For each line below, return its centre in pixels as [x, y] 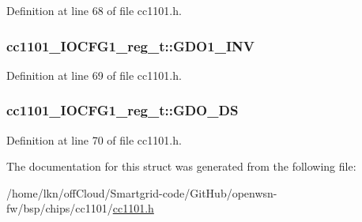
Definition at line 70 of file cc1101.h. [94, 139]
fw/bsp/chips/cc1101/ [60, 208]
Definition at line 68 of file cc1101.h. [94, 10]
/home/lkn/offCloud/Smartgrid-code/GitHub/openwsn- [142, 192]
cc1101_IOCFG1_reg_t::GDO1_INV [130, 45]
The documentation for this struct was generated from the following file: [181, 166]
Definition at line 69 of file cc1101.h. [94, 75]
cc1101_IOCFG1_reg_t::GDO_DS [123, 110]
